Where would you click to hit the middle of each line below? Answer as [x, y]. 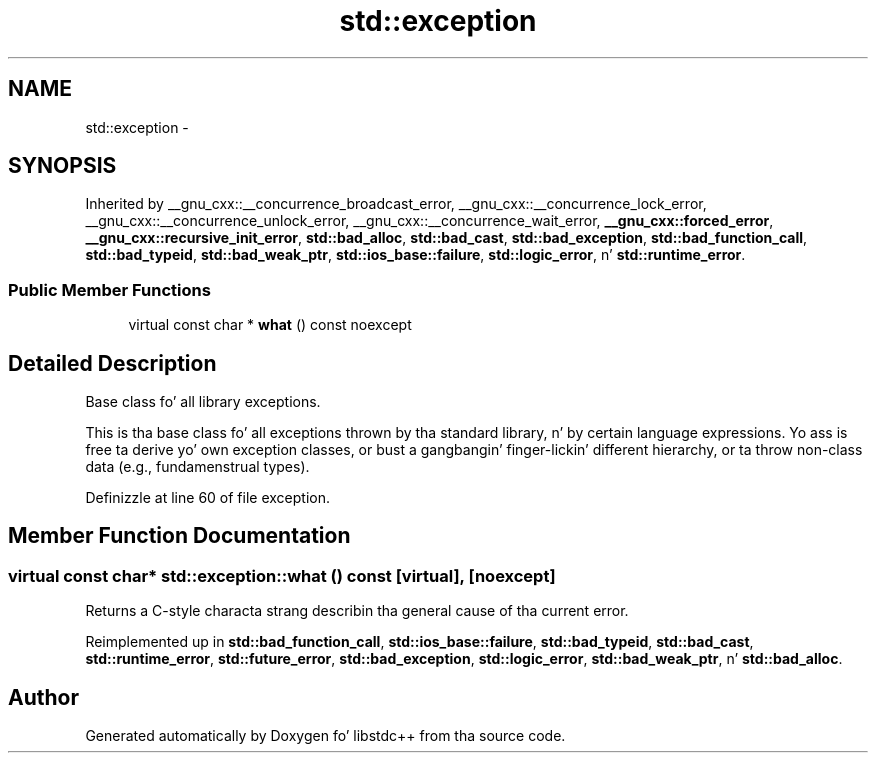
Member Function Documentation [179, 536]
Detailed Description [112, 363]
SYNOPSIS [62, 166]
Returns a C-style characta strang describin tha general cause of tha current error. [357, 611]
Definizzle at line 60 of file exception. [207, 498]
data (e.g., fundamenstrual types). [197, 467]
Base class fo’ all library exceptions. [203, 402]
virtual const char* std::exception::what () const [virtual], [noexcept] [282, 575]
